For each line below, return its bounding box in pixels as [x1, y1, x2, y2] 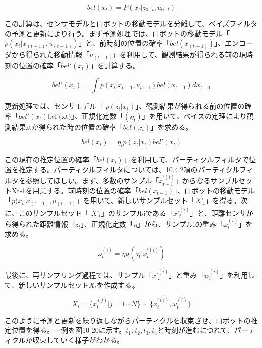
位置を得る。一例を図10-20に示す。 [11, 325, 126, 335]
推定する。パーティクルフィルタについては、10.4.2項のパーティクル [18, 164, 240, 174]
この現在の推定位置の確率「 [5, 154, 96, 165]
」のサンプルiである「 [101, 207, 173, 218]
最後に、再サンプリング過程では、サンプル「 [5, 270, 152, 280]
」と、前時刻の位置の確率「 [78, 38, 170, 48]
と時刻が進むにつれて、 [157, 325, 234, 335]
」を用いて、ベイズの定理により [142, 110, 247, 121]
